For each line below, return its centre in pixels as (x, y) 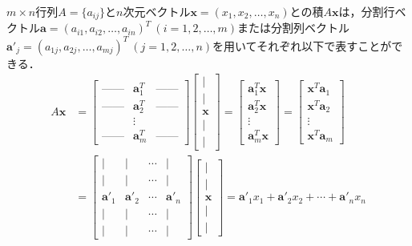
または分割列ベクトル (294, 28)
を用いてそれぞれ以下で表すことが (302, 45)
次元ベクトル (157, 11)
